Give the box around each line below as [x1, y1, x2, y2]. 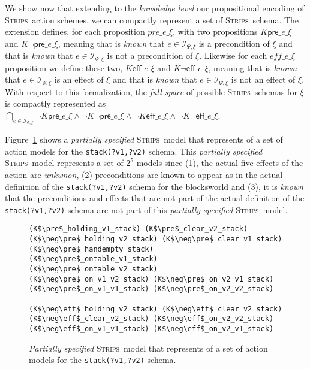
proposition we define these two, [5, 61, 123, 74]
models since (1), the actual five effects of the [136, 156, 303, 169]
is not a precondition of [107, 49, 193, 62]
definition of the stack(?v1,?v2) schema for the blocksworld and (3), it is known [5, 180, 304, 192]
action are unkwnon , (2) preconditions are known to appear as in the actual [5, 168, 283, 180]
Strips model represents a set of [5, 156, 124, 169]
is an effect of [54, 73, 104, 86]
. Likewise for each [199, 49, 267, 62]
